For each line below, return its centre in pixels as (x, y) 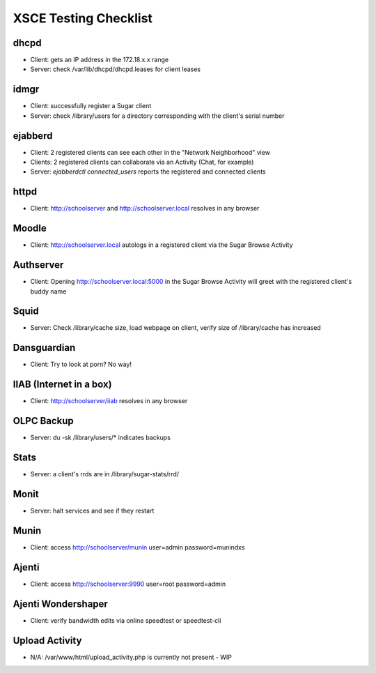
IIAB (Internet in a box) (62, 385)
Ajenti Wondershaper (60, 604)
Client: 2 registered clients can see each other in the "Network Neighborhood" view (150, 152)
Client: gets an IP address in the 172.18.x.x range (100, 60)
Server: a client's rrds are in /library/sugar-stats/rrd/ (105, 474)
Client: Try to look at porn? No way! (81, 364)
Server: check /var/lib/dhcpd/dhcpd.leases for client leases (116, 69)
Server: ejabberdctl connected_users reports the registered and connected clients (148, 172)
